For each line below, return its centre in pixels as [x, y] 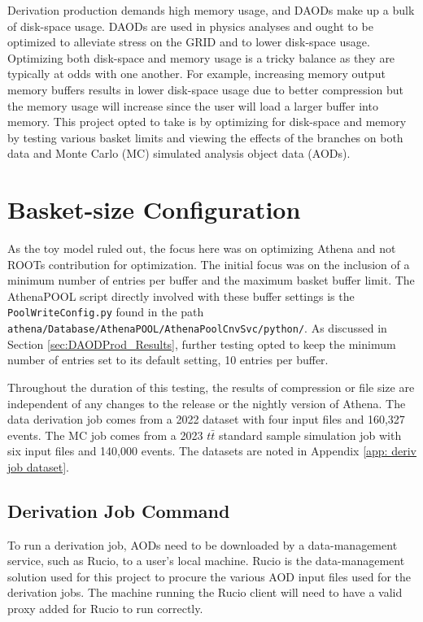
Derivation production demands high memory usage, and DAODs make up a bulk [211, 10]
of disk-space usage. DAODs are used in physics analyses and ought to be [190, 26]
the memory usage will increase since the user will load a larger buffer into [193, 105]
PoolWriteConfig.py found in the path [106, 312]
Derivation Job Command [119, 510]
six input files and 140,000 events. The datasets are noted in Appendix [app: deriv [212, 451]
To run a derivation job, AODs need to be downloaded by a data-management [203, 544]
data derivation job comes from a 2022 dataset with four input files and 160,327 [206, 419]
